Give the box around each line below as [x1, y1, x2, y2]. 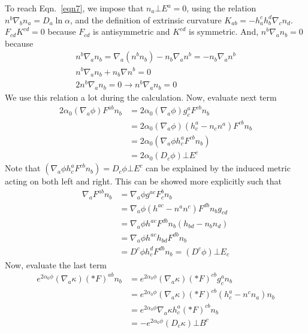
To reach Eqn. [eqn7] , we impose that [5, 2, 144, 14]
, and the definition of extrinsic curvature [70, 13, 222, 26]
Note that [5, 162, 41, 174]
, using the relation [186, 2, 256, 14]
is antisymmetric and [93, 25, 170, 38]
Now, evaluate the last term [5, 258, 107, 271]
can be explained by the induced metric [145, 162, 291, 174]
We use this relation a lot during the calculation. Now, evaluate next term [5, 91, 277, 104]
